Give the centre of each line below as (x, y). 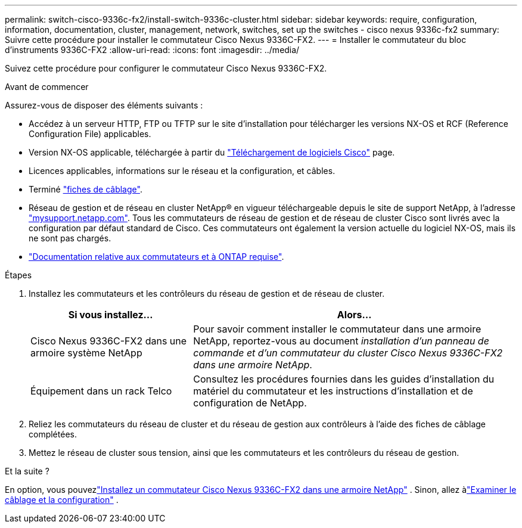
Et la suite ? (27, 471)
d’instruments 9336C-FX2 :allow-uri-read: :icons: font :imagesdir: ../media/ (152, 50)
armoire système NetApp (86, 353)
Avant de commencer (47, 87)
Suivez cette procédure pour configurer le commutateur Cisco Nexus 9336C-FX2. (166, 68)
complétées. (53, 434)
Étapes (18, 275)
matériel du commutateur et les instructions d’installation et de (333, 391)
